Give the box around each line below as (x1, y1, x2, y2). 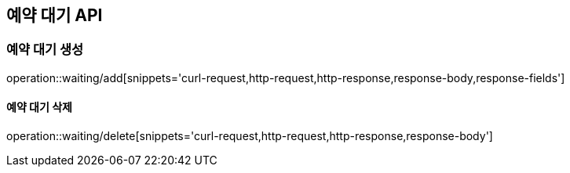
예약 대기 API (6, 5, 103, 25)
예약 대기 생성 (6, 41, 84, 58)
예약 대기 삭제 (6, 100, 72, 114)
